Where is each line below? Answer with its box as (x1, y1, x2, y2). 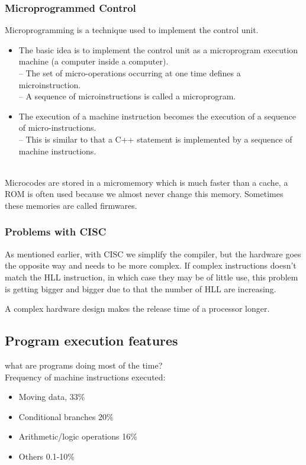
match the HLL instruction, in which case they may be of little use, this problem (5, 270, 298, 283)
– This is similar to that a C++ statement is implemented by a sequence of (18, 133, 292, 145)
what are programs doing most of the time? (5, 359, 163, 371)
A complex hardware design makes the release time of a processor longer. (5, 302, 270, 315)
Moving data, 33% (18, 390, 85, 403)
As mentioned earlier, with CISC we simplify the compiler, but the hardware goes (5, 247, 301, 260)
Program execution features (5, 331, 178, 350)
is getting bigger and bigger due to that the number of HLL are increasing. (5, 282, 276, 295)
